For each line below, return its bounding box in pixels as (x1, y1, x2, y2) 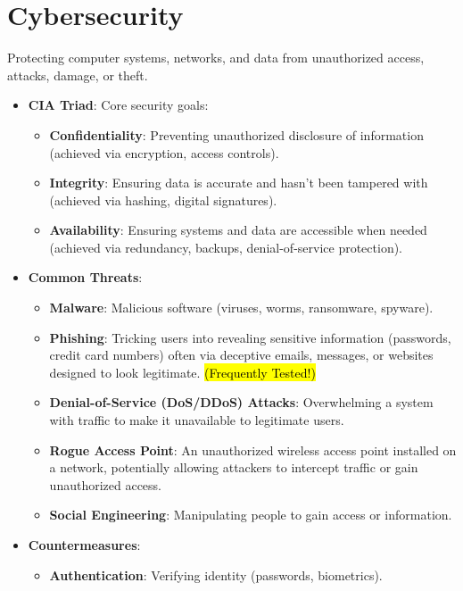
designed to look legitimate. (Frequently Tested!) (49, 362, 316, 381)
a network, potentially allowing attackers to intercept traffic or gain (49, 458, 418, 477)
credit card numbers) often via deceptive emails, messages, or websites (49, 345, 434, 364)
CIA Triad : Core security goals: (28, 96, 209, 114)
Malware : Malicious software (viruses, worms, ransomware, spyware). (49, 298, 434, 317)
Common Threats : (28, 268, 143, 287)
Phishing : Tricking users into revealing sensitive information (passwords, (49, 328, 451, 346)
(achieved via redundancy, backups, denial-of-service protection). (49, 237, 403, 256)
